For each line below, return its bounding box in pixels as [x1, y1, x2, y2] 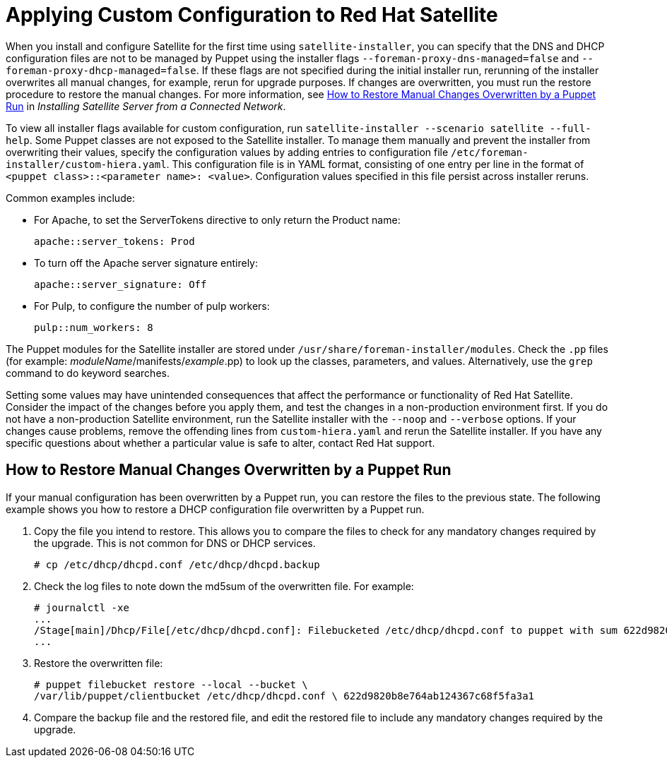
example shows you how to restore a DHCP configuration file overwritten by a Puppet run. [6, 503, 425, 515]
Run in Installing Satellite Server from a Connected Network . [6, 100, 286, 112]
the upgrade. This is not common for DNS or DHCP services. [34, 536, 316, 549]
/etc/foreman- [451, 146, 529, 158]
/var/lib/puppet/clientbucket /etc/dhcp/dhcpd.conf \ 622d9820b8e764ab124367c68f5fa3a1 [34, 690, 535, 702]
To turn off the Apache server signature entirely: [34, 256, 259, 269]
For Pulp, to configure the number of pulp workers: [34, 299, 270, 312]
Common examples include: [6, 191, 135, 204]
